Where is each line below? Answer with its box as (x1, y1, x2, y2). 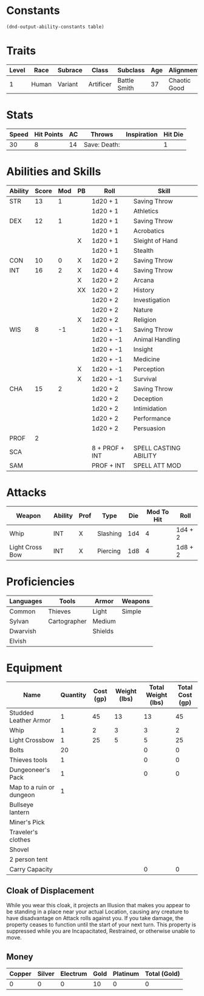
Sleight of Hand (133, 236, 178, 245)
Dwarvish (9, 627, 36, 635)
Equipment (6, 661, 63, 675)
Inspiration (125, 130, 158, 139)
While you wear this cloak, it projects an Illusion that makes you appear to (6, 902, 190, 909)
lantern (9, 808, 30, 816)
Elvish (9, 636, 27, 645)
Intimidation (133, 404, 167, 413)
